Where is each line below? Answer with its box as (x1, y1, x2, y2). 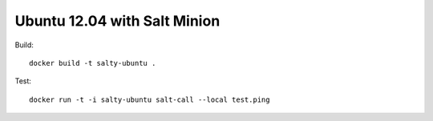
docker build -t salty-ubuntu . (29, 58, 156, 67)
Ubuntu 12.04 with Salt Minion (14, 12, 221, 30)
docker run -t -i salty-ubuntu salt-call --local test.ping (29, 95, 270, 104)
